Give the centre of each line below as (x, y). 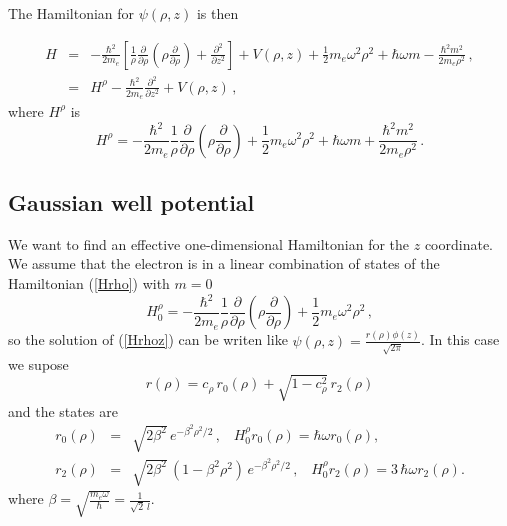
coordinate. (459, 243)
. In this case (460, 339)
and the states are (63, 410)
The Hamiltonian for (71, 13)
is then (217, 13)
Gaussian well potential (131, 201)
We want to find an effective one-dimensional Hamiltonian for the (209, 243)
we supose (38, 363)
